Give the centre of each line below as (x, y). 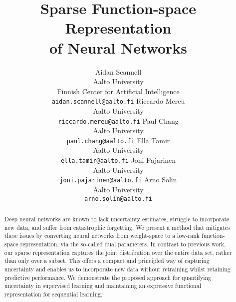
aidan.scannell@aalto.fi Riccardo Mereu (118, 101)
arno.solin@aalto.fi (118, 199)
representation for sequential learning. (53, 294)
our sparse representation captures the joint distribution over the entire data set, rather (118, 252)
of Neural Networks (118, 47)
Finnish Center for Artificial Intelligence (118, 91)
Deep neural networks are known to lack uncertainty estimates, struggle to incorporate (117, 219)
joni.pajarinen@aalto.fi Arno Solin (118, 180)
